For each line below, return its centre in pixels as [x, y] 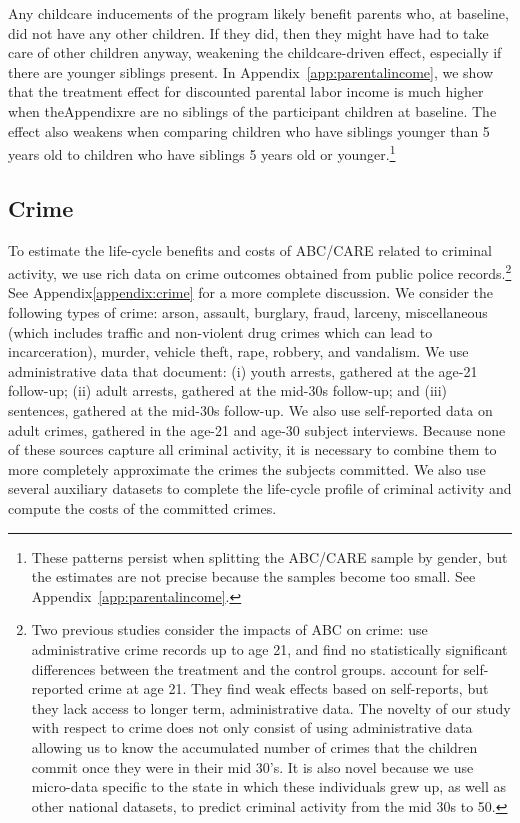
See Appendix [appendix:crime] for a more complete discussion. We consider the [251, 292]
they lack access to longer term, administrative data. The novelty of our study [271, 707]
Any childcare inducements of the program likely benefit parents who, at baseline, [258, 13]
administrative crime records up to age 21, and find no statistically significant [269, 648]
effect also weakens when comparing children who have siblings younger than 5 [249, 130]
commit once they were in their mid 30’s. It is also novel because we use [252, 766]
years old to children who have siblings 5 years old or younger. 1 [202, 152]
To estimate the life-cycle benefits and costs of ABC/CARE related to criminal [250, 249]
